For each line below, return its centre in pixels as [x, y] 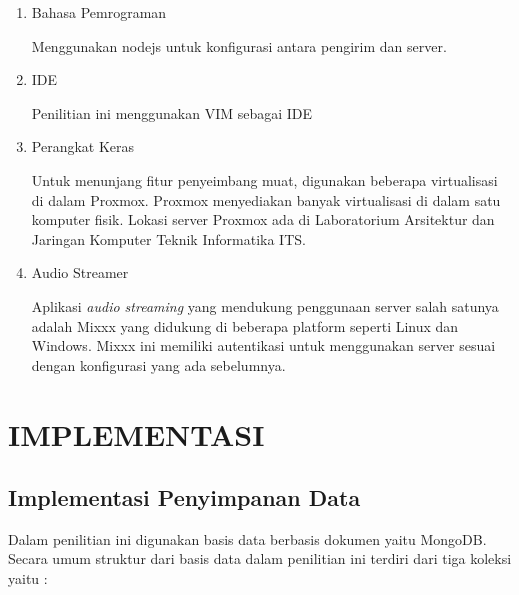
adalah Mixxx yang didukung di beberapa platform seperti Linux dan [245, 325]
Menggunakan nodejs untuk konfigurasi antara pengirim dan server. [239, 45]
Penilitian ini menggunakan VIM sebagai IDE [172, 112]
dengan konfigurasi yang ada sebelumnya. [158, 364]
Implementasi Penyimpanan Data [184, 497]
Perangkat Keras [83, 146]
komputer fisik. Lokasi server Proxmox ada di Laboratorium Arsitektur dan [263, 219]
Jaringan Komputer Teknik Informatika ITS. [168, 238]
